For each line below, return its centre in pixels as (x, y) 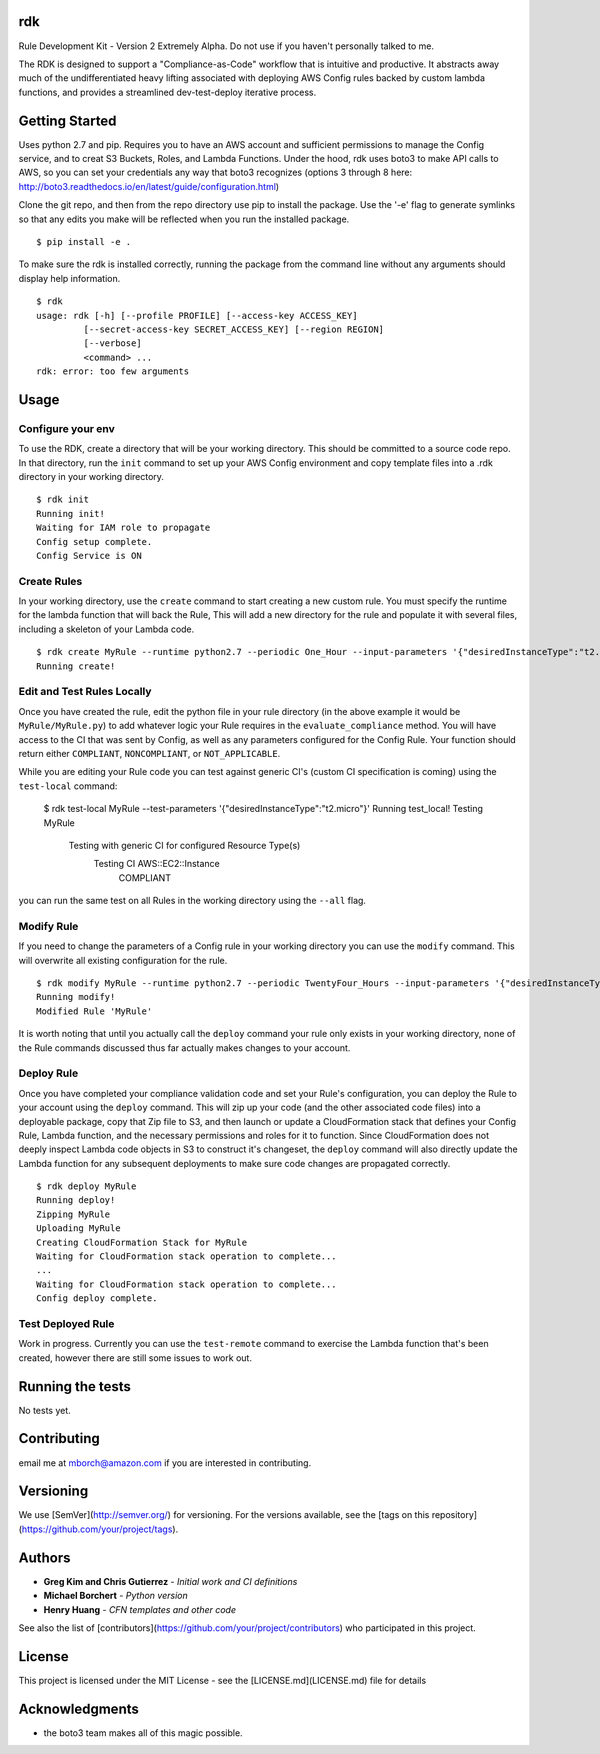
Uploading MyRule (78, 1228)
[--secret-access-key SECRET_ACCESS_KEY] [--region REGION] (234, 329)
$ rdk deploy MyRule (86, 1186)
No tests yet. (45, 1410)
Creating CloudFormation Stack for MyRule (142, 1242)
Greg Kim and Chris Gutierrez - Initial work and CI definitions (170, 1581)
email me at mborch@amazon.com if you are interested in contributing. (165, 1462)
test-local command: (68, 786)
